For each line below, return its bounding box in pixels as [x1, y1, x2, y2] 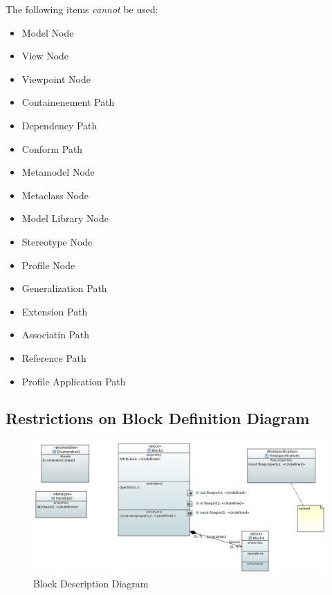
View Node [21, 48, 69, 63]
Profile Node [21, 257, 75, 272]
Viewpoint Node [21, 71, 91, 86]
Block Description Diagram [33, 576, 149, 591]
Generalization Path [21, 281, 107, 295]
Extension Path [21, 304, 88, 318]
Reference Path [21, 350, 86, 365]
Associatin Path [21, 327, 89, 342]
